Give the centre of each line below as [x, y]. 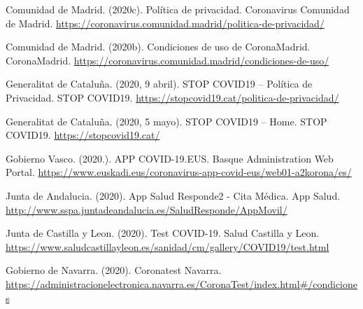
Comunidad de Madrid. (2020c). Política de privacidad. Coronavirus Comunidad [178, 9]
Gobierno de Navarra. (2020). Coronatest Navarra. [114, 270]
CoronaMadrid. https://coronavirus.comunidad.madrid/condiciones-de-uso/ [168, 60]
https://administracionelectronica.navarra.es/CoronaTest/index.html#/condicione [181, 283]
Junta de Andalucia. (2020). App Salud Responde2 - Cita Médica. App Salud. [173, 195]
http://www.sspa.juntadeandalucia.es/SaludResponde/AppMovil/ [147, 209]
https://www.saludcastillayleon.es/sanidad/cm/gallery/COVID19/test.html [168, 246]
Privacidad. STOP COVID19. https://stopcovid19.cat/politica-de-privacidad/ [172, 97]
